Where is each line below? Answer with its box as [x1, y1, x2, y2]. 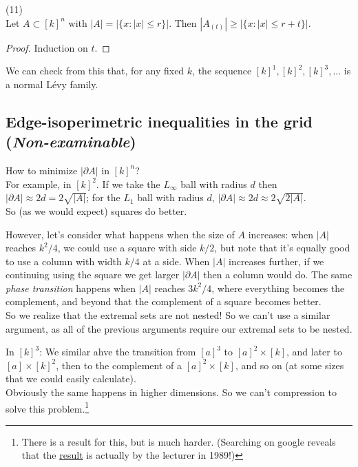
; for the [86, 190, 120, 205]
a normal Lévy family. [6, 76, 98, 91]
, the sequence [192, 63, 252, 78]
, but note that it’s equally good [214, 240, 350, 255]
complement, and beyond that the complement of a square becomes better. [6, 294, 322, 309]
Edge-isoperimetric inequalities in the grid [6, 110, 313, 132]
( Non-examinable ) [6, 131, 136, 152]
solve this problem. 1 [6, 399, 89, 415]
